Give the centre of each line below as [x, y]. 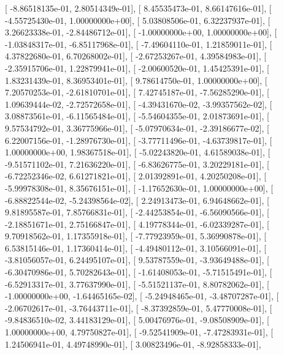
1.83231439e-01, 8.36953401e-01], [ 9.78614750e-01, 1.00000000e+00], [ [136, 80]
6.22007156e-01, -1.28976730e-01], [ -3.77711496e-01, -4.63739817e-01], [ [139, 140]
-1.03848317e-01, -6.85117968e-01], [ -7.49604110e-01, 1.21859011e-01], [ [139, 44]
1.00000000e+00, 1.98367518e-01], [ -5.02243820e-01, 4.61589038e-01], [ [138, 152]
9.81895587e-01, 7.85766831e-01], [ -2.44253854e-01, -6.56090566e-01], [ [137, 212]
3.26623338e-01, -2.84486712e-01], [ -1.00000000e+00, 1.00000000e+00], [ [141, 32]
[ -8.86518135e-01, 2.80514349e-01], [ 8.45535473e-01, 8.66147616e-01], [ [138, 8]
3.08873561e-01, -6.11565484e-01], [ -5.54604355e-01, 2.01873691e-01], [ [137, 116]
